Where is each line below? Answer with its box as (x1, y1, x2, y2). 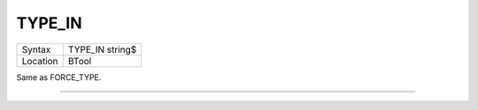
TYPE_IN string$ (67, 43, 137, 55)
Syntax (21, 43, 51, 55)
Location (21, 55, 58, 67)
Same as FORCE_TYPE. (16, 71, 102, 83)
